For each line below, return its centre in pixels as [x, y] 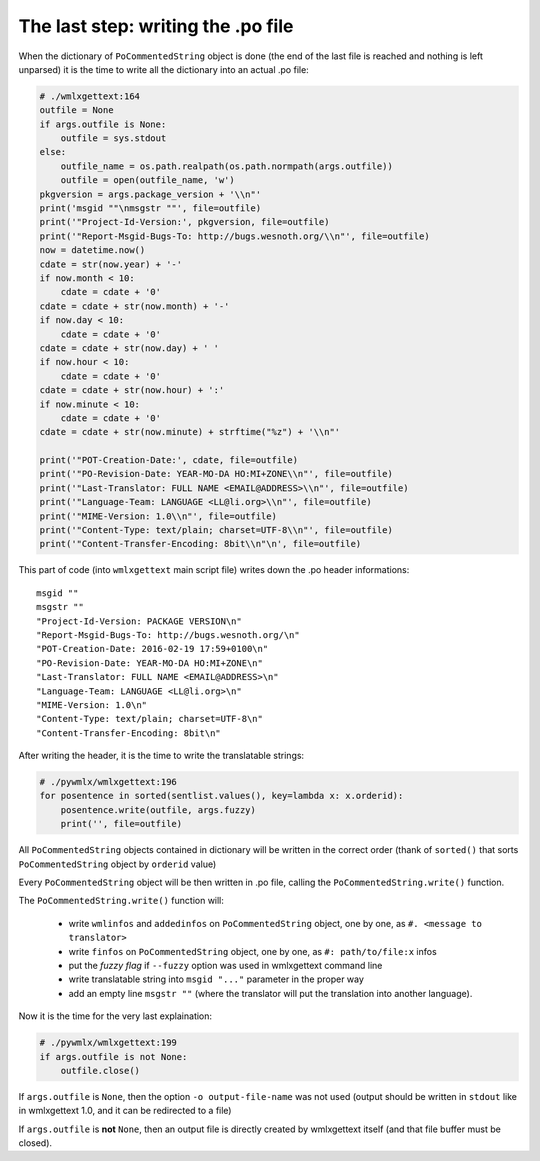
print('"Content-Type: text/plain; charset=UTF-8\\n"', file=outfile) [216, 530]
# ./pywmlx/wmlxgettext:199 [108, 1043]
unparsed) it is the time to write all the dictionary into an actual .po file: [163, 69]
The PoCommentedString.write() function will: [121, 901]
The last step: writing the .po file [156, 26]
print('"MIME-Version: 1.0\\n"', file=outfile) [158, 516]
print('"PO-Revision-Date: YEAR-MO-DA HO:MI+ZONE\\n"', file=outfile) [216, 474]
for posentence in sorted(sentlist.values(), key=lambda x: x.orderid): [221, 796]
